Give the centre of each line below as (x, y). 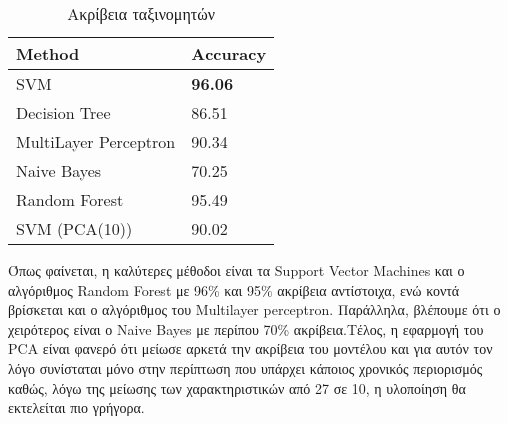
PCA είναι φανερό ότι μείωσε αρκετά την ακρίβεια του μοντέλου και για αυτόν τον (250, 348)
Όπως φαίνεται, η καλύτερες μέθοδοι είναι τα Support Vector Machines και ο (236, 270)
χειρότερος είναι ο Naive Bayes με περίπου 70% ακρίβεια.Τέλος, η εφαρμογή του (246, 328)
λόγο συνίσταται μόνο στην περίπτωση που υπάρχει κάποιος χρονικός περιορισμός (245, 367)
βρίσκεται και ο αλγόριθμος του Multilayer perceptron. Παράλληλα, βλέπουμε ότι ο (254, 309)
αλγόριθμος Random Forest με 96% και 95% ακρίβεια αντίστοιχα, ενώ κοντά (234, 289)
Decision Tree (63, 112)
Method (48, 53)
